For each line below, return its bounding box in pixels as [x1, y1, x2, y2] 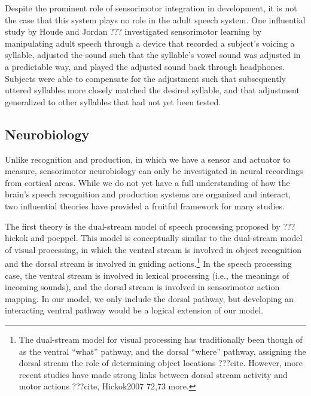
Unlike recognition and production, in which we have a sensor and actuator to [5, 153, 291, 165]
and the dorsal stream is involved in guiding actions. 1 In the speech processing [5, 255, 292, 269]
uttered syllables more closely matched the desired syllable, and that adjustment [5, 84, 300, 96]
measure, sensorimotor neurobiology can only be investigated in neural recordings [5, 165, 303, 177]
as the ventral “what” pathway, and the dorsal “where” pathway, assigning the [19, 345, 306, 357]
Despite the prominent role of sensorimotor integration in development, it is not [5, 2, 297, 14]
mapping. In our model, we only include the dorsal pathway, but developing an [5, 292, 294, 304]
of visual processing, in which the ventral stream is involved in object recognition [5, 243, 301, 255]
